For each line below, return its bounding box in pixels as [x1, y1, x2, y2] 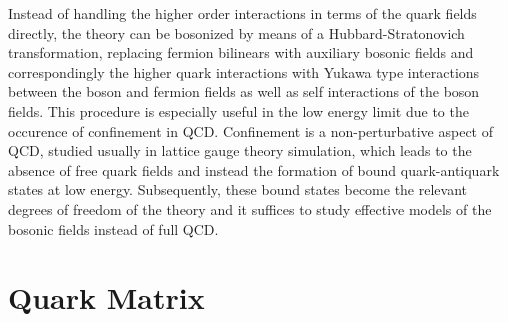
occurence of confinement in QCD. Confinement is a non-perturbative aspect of [8, 120, 494, 141]
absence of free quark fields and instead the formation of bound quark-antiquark [8, 159, 500, 180]
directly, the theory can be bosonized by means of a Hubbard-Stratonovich [8, 22, 465, 43]
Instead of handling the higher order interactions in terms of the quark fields [8, 3, 477, 23]
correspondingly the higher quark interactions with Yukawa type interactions [8, 61, 480, 82]
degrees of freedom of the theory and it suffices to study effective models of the [8, 198, 492, 219]
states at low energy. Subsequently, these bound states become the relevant [8, 179, 468, 200]
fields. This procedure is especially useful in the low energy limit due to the [8, 100, 469, 121]
